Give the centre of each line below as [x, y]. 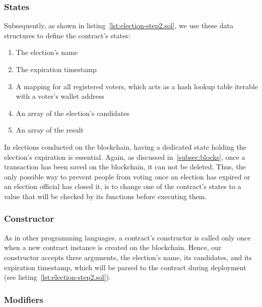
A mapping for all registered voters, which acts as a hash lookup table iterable [137, 86]
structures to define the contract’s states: [67, 35]
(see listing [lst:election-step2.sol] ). [57, 277]
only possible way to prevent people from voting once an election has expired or [127, 176]
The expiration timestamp [56, 69]
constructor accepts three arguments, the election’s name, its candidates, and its [128, 257]
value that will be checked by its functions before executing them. [106, 196]
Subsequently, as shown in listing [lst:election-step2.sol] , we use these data [119, 25]
